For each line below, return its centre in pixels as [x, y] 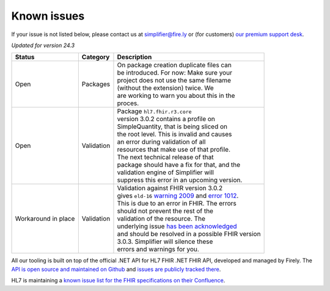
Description [134, 57]
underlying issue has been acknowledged [177, 226]
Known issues [48, 16]
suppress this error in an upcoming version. [180, 180]
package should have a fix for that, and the [179, 165]
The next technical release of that [165, 157]
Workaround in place [45, 219]
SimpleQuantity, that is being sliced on [172, 127]
